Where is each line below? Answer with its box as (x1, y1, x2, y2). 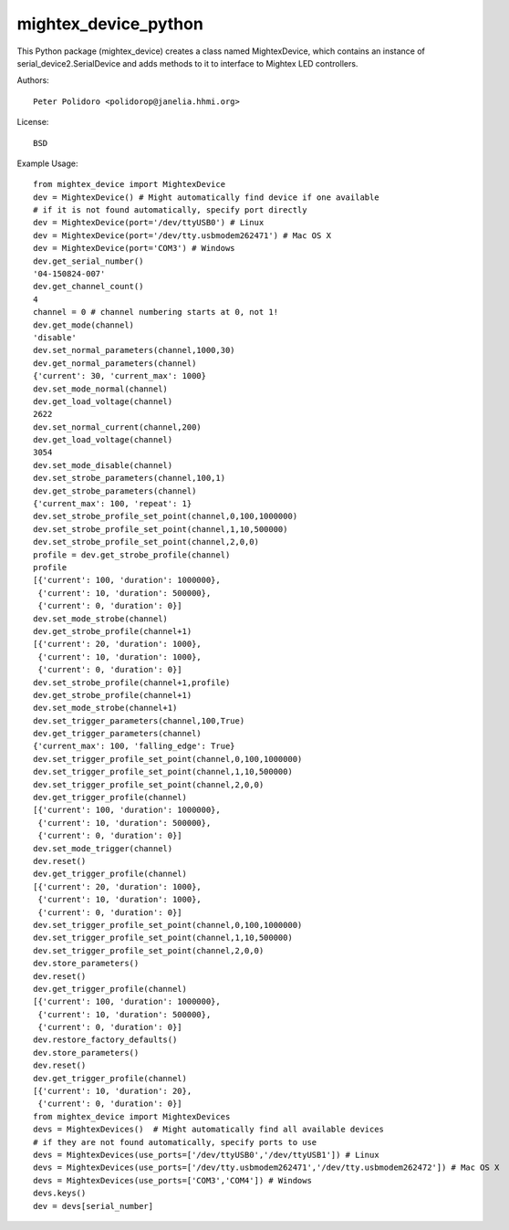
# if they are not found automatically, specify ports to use (33, 1137, 317, 1147)
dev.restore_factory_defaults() (33, 1035, 178, 1045)
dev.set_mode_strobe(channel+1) (33, 703, 178, 714)
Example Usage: (16, 158, 78, 169)
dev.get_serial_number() (33, 255, 144, 266)
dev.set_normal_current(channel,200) (33, 422, 203, 433)
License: (16, 117, 49, 128)
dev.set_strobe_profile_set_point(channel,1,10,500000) (33, 524, 288, 534)
